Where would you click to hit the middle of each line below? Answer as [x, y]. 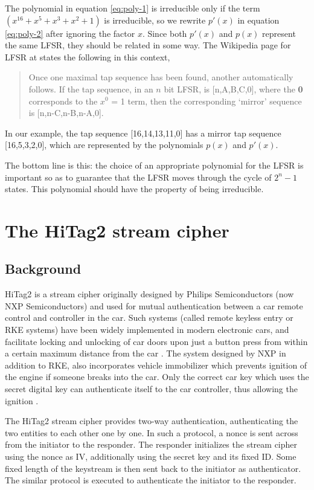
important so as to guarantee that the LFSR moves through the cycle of [138, 177]
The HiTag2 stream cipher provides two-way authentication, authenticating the [152, 421]
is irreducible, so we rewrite [155, 20]
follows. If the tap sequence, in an [91, 89]
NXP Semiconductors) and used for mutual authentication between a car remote [154, 305]
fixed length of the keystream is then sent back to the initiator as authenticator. [153, 468]
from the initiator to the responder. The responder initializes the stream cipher [151, 444]
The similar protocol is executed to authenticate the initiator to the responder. [151, 480]
